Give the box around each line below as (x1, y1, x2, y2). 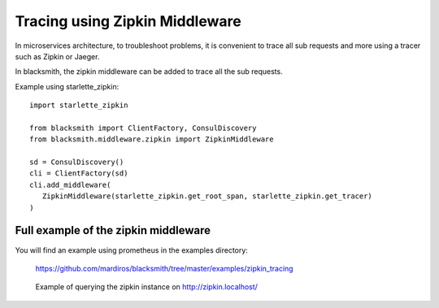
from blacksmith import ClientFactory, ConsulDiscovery (29, 123, 257, 132)
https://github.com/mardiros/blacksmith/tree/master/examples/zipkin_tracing (35, 263, 293, 273)
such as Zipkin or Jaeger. (15, 51, 100, 61)
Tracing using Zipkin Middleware (15, 12, 241, 30)
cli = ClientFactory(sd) (29, 169, 128, 178)
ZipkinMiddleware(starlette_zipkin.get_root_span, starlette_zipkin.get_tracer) (41, 192, 373, 201)
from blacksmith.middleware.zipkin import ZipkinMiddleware (29, 135, 274, 144)
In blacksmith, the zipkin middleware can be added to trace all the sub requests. (15, 67, 284, 76)
